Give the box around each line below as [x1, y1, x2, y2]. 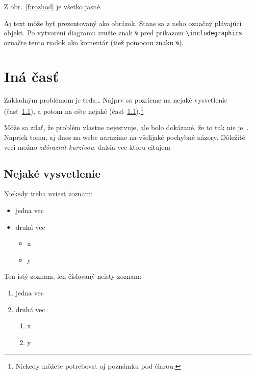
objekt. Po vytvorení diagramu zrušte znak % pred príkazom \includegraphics [4, 27, 242, 38]
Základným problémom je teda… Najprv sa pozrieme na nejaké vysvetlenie [4, 94, 228, 105]
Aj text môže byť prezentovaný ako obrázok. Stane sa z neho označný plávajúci [4, 18, 242, 28]
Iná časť [4, 66, 59, 86]
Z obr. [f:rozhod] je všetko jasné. [4, 1, 102, 11]
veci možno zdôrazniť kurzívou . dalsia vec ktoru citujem [4, 141, 170, 152]
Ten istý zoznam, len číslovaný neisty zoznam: [4, 271, 142, 281]
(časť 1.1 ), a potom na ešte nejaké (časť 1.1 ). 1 [4, 105, 144, 116]
